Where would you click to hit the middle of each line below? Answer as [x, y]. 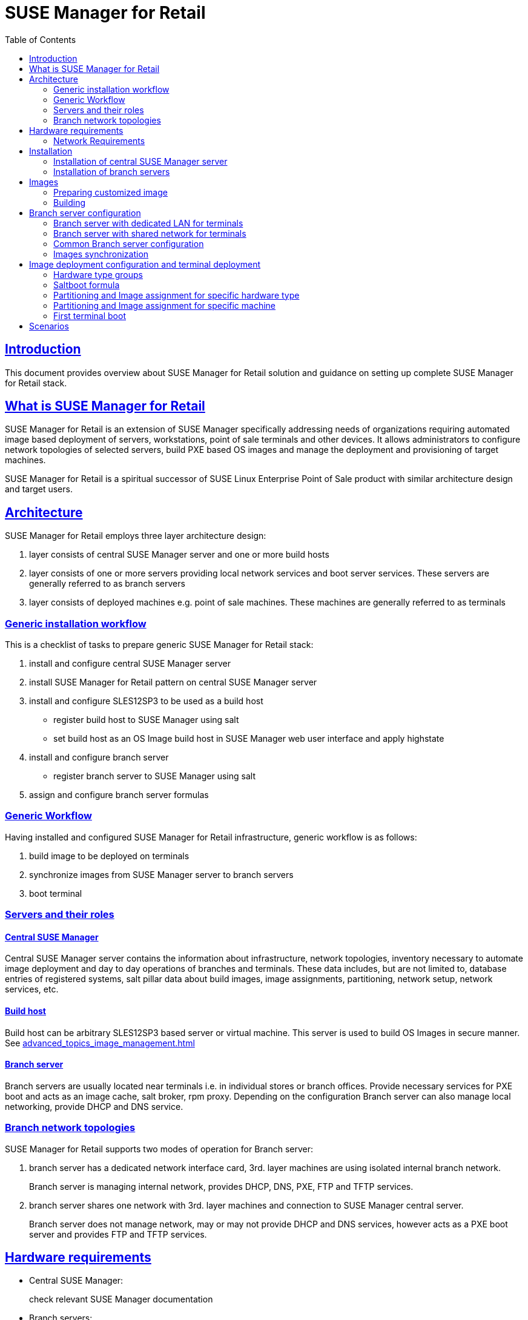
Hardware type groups [98, 274]
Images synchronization [101, 254]
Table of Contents [41, 39]
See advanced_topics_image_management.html [100, 1043]
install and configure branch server [99, 757]
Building [70, 202]
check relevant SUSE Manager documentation [121, 1299]
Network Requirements [99, 140]
